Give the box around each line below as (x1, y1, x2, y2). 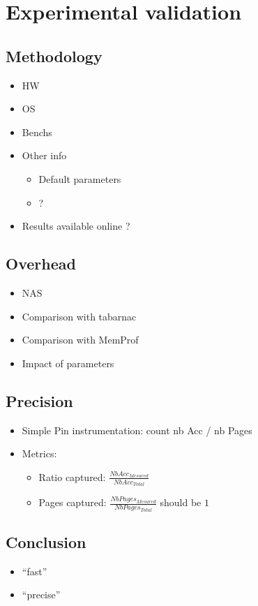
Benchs (22, 124, 52, 139)
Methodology (6, 45, 103, 66)
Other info (22, 148, 67, 163)
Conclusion (6, 531, 86, 553)
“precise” (22, 587, 61, 602)
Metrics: (22, 446, 57, 461)
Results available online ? (22, 219, 130, 233)
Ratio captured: (38, 469, 106, 484)
